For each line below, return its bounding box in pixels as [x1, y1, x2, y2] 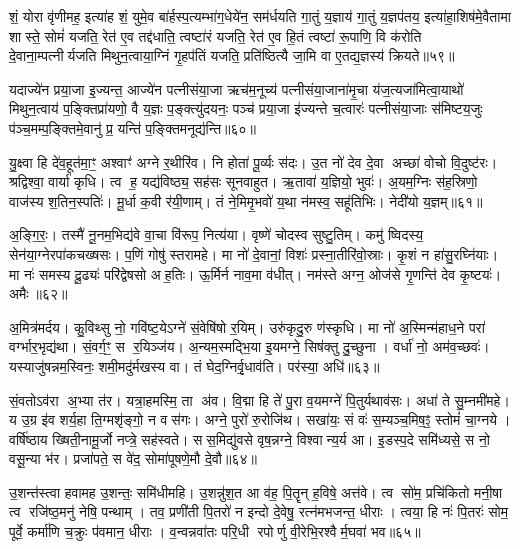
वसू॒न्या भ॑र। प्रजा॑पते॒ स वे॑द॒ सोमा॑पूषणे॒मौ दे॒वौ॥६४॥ [9, 448, 257, 469]
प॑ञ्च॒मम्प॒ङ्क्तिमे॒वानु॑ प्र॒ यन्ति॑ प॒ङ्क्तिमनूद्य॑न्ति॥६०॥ [9, 117, 257, 138]
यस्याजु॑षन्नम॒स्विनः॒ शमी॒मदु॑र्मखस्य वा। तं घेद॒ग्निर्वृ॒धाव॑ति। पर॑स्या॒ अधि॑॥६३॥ [9, 355, 380, 376]
